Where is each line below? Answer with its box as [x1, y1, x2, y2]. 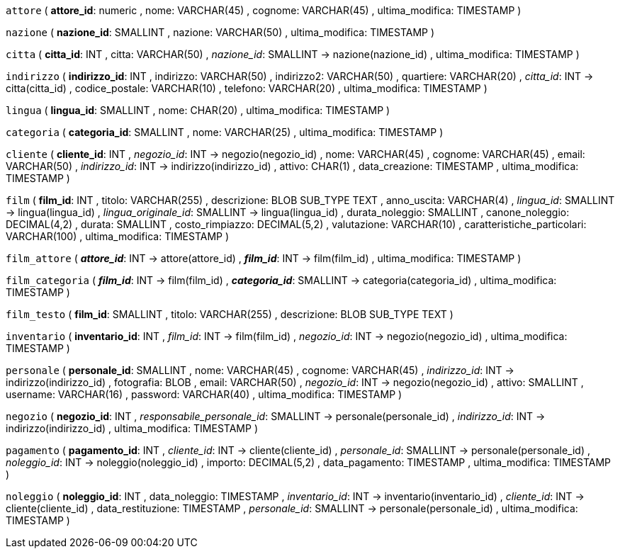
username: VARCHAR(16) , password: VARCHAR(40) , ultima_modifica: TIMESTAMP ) [6, 388, 402, 400]
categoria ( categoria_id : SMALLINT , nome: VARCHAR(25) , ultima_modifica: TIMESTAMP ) [6, 126, 444, 138]
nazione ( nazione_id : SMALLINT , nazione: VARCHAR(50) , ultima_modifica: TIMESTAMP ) [6, 26, 435, 38]
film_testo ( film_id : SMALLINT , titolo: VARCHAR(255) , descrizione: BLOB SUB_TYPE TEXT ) [6, 308, 453, 320]
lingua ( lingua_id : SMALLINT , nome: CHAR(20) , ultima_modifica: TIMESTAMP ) [6, 104, 390, 116]
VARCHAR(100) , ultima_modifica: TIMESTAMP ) [6, 230, 230, 242]
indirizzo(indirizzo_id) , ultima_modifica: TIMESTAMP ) [6, 422, 258, 434]
